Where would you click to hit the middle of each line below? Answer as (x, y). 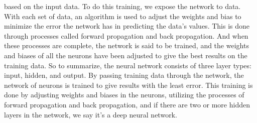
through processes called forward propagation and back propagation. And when (126, 35)
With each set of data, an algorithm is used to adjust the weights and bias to (123, 16)
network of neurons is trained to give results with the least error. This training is (128, 85)
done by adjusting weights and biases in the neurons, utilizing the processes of (124, 95)
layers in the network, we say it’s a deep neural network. (91, 114)
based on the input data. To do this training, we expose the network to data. (122, 6)
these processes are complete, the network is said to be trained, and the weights (126, 45)
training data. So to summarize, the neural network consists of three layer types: (128, 65)
